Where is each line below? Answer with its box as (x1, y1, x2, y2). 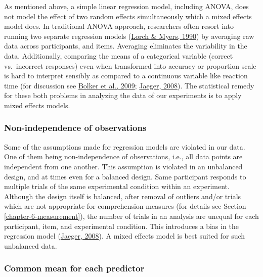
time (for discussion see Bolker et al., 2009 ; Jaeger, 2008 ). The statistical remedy (4, 80, 254, 90)
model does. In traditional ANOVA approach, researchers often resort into (4, 21, 234, 31)
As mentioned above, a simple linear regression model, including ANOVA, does (4, 1, 249, 11)
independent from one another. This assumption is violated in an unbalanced (4, 161, 243, 171)
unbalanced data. (4, 240, 57, 251)
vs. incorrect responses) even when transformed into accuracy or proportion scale (4, 60, 256, 71)
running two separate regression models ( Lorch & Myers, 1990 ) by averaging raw (4, 30, 254, 41)
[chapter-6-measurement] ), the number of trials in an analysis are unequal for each (4, 210, 259, 221)
